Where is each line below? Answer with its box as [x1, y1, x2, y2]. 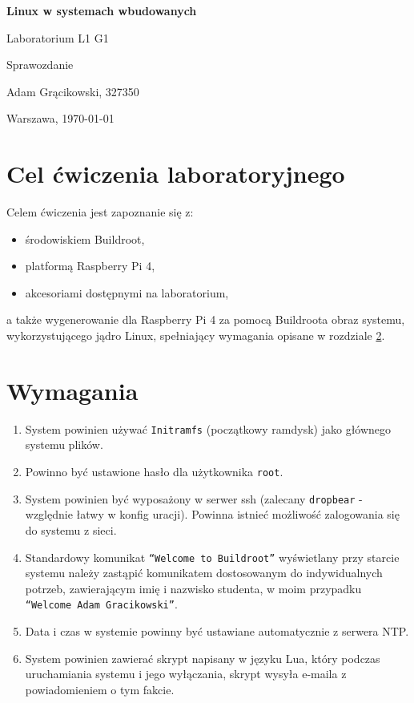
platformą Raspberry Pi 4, [25, 257, 155, 274]
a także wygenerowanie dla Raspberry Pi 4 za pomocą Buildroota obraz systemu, [6, 311, 405, 328]
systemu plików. [25, 436, 103, 453]
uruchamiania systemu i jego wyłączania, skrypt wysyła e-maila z [25, 665, 347, 682]
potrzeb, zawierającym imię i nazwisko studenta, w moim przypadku [25, 580, 362, 596]
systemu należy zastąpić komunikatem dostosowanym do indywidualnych [25, 564, 383, 581]
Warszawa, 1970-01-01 [6, 110, 115, 127]
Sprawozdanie [6, 56, 74, 73]
